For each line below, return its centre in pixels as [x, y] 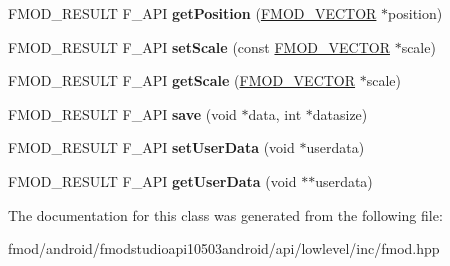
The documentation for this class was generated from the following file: [225, 214]
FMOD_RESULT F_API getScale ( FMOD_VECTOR [182, 80]
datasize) [340, 113]
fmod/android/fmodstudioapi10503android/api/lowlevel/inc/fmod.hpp [224, 248]
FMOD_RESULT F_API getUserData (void [152, 180]
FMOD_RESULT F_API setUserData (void [151, 147]
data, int [275, 113]
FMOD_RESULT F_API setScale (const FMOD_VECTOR [199, 46]
